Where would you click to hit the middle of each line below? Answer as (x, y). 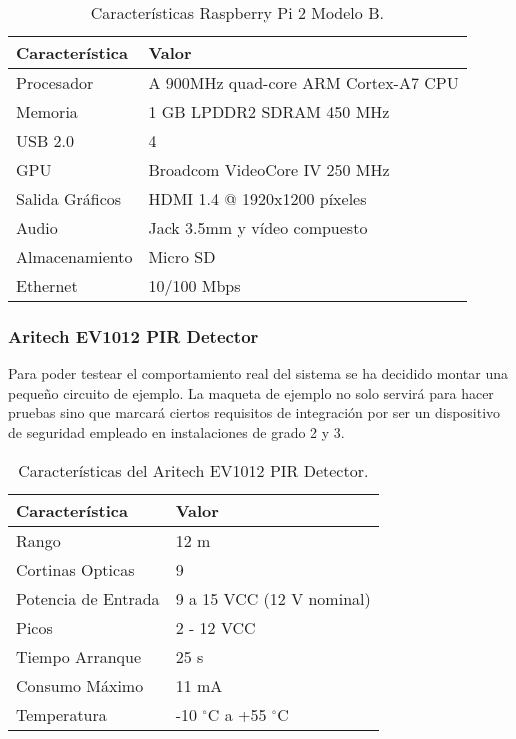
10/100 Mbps (194, 285)
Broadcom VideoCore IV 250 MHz (269, 169)
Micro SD (182, 256)
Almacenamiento (74, 256)
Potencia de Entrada (88, 598)
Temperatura (61, 714)
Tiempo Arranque (78, 656)
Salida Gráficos (69, 198)
